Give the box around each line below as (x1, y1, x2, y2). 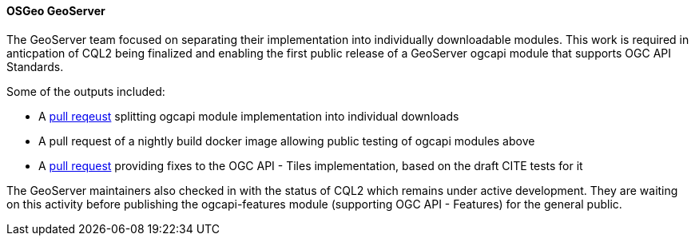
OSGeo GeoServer (6, 4, 105, 18)
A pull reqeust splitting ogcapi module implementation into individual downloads (38, 109, 459, 123)
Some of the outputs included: (6, 84, 165, 98)
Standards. (6, 59, 64, 73)
